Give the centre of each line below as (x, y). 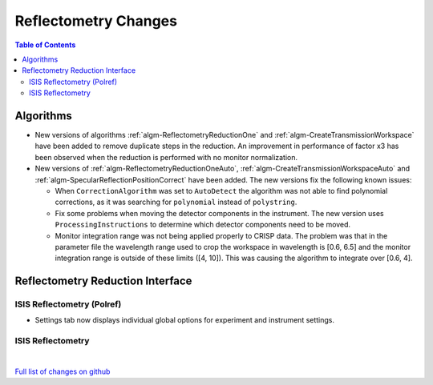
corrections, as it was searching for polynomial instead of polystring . (176, 202)
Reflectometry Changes (96, 21)
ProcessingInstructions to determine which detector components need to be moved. (203, 225)
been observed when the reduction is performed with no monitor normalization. (166, 157)
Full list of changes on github (63, 371)
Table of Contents (45, 45)
